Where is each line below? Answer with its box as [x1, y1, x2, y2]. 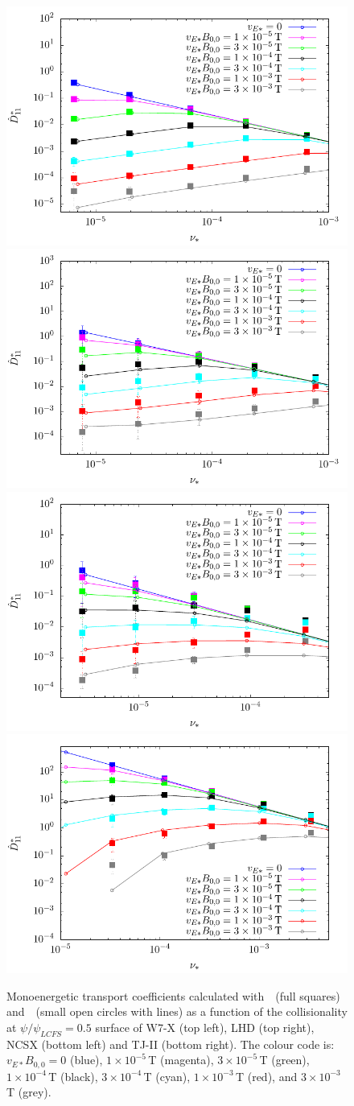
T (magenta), [148, 1051, 214, 1068]
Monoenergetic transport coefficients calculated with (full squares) [6, 987, 340, 1004]
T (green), [259, 1051, 310, 1068]
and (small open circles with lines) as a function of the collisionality [6, 1003, 348, 1020]
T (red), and [235, 1067, 298, 1084]
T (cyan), [143, 1067, 191, 1084]
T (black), [48, 1067, 98, 1084]
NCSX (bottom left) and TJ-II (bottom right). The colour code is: [6, 1035, 335, 1052]
